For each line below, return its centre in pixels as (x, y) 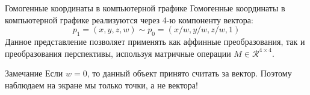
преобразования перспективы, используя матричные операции (118, 53)
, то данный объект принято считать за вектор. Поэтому (189, 73)
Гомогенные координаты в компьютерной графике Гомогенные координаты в (145, 8)
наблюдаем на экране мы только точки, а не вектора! (101, 85)
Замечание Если (34, 73)
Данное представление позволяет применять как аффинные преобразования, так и (155, 41)
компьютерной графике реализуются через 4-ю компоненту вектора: (129, 19)
